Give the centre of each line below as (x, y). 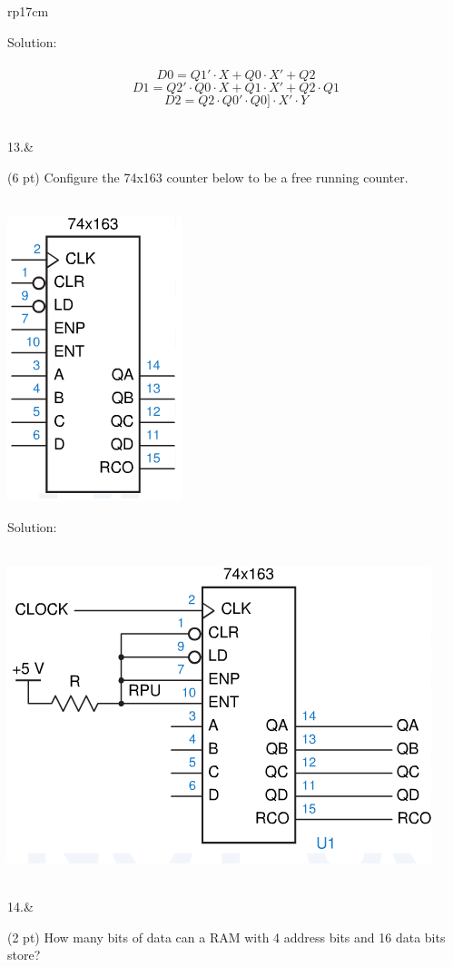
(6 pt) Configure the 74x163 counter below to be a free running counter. (208, 177)
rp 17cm (28, 11)
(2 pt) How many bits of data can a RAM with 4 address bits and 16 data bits (226, 937)
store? (24, 955)
